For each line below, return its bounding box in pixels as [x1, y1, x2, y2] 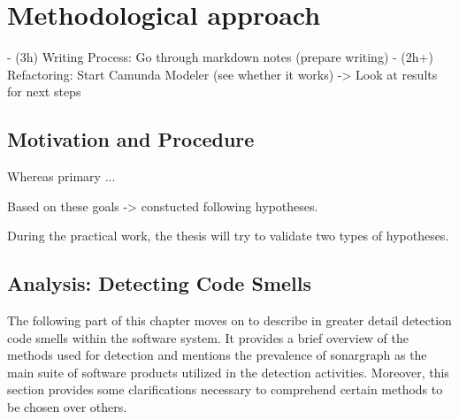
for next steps [7, 82, 81, 101]
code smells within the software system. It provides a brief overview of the [7, 328, 409, 347]
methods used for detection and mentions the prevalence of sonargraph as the [7, 346, 427, 364]
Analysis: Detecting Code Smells [7, 270, 312, 297]
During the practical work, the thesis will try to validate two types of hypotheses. [7, 226, 449, 245]
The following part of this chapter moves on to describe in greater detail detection [7, 311, 452, 330]
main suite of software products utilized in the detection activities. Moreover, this [7, 362, 449, 381]
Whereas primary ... [7, 167, 116, 186]
